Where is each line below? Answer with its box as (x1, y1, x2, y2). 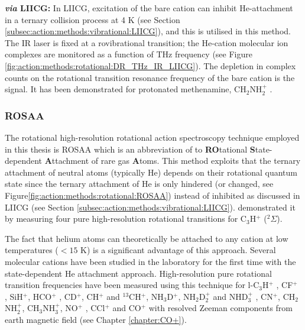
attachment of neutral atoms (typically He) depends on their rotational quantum (5, 166, 297, 178)
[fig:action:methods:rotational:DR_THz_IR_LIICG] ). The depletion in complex (5, 59, 296, 72)
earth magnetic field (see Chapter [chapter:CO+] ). (5, 313, 187, 325)
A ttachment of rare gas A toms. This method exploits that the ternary (44, 154, 301, 167)
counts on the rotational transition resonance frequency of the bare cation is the (5, 71, 295, 83)
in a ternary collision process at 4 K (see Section (5, 13, 180, 25)
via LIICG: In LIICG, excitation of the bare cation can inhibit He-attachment (5, 2, 293, 14)
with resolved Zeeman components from (148, 302, 293, 314)
